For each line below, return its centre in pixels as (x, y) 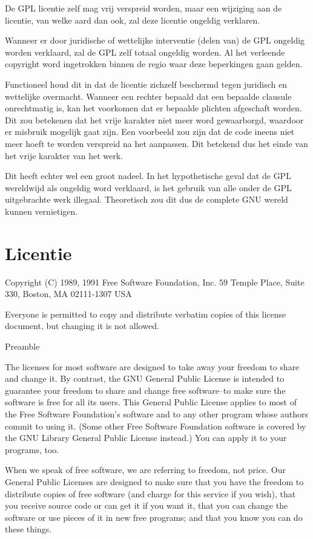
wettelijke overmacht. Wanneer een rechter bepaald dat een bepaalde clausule (148, 96)
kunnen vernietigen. (41, 211)
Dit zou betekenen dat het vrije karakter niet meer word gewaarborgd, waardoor (154, 119)
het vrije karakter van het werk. (64, 155)
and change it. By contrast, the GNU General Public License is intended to (145, 378)
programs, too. (32, 449)
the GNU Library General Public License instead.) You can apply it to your (146, 438)
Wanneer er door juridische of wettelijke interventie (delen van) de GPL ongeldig (155, 40)
